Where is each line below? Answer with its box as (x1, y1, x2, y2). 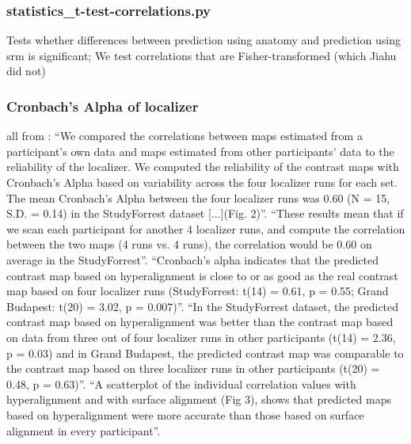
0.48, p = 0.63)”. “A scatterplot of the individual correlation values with (6, 375, 356, 392)
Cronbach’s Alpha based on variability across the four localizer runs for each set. (6, 174, 398, 190)
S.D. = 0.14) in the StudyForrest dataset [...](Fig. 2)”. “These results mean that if (6, 205, 404, 222)
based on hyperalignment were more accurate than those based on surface (6, 406, 364, 423)
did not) (6, 63, 46, 79)
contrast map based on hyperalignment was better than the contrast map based (6, 313, 394, 330)
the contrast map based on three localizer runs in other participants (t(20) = (6, 360, 380, 377)
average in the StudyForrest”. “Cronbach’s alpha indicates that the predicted (6, 251, 379, 268)
